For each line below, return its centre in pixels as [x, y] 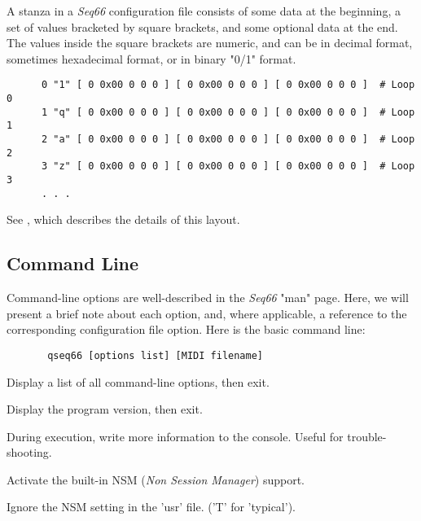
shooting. [29, 452]
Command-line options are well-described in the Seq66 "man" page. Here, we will [208, 298]
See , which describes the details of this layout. [123, 219]
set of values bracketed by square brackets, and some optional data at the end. [202, 26]
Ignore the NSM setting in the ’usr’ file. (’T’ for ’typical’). [151, 507]
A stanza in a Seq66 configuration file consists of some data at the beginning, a [204, 11]
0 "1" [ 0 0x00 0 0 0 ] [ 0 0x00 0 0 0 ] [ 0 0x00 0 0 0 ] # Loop [228, 85]
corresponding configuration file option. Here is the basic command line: [186, 329]
